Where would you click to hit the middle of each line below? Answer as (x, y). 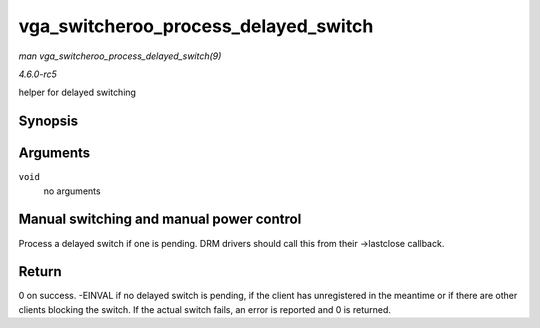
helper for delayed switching (77, 92)
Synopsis (48, 121)
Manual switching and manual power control (160, 219)
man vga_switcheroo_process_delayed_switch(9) (120, 56)
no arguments (72, 191)
